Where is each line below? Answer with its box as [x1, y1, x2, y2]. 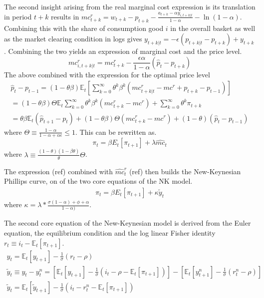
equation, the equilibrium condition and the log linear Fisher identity [4, 227, 216, 238]
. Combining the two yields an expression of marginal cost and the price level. [4, 46, 242, 56]
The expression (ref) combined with [4, 166, 113, 176]
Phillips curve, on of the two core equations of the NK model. [4, 176, 193, 186]
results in [51, 11, 79, 21]
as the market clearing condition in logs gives [4, 33, 142, 44]
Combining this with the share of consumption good [4, 22, 164, 33]
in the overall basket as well [170, 22, 256, 33]
